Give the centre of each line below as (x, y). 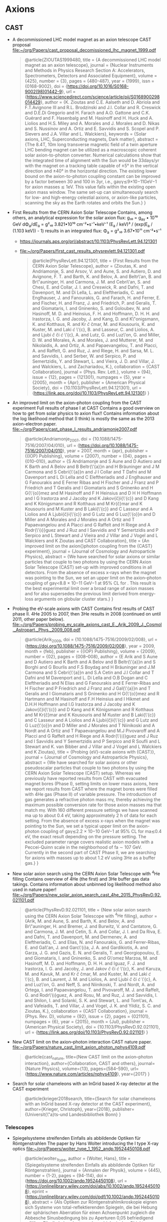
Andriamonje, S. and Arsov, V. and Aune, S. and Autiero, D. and (96, 271)
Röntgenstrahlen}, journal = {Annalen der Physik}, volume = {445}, (93, 1170)
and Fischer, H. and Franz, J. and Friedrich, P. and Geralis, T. (94, 303)
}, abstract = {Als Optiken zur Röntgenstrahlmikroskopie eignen (92, 1202)
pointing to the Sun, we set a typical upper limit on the (80, 826)
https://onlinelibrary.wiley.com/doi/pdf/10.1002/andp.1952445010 (93, 1197)
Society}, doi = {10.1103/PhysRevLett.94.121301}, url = (87, 388)
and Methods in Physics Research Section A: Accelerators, (85, 70)
